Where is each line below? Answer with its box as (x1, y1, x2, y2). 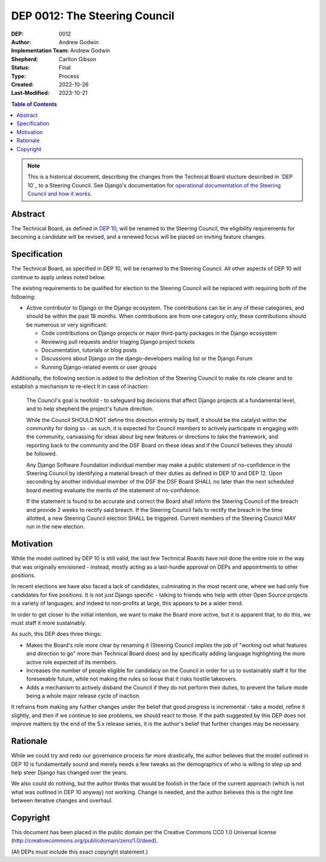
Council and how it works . (27, 190, 92, 198)
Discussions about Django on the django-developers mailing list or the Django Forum (41, 355, 253, 362)
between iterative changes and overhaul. (11, 797, 113, 804)
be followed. (26, 450, 57, 458)
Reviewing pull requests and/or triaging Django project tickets (41, 338, 195, 345)
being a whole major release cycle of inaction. (26, 692, 141, 699)
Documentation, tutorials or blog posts (41, 346, 137, 354)
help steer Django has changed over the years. (11, 768, 128, 776)
